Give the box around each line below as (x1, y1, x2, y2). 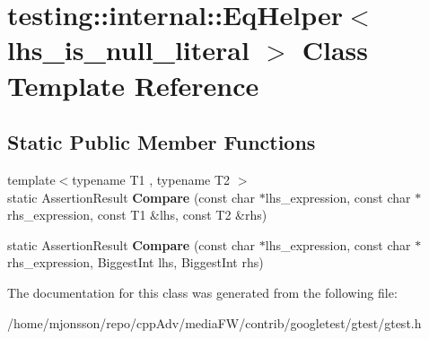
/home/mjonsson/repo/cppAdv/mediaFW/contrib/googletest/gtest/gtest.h (7, 313, 422, 332)
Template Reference (7, 66, 259, 103)
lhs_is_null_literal (7, 31, 250, 68)
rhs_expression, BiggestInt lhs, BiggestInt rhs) (7, 253, 264, 272)
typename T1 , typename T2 (72, 169, 231, 188)
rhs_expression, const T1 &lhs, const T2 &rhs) (7, 205, 267, 224)
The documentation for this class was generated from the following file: (7, 282, 398, 301)
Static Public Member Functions (7, 128, 316, 156)
